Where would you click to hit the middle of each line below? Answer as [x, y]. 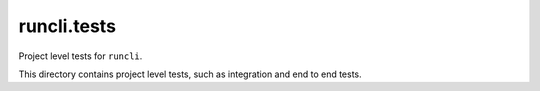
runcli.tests [67, 26]
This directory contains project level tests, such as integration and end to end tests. [190, 74]
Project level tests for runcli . [80, 56]
